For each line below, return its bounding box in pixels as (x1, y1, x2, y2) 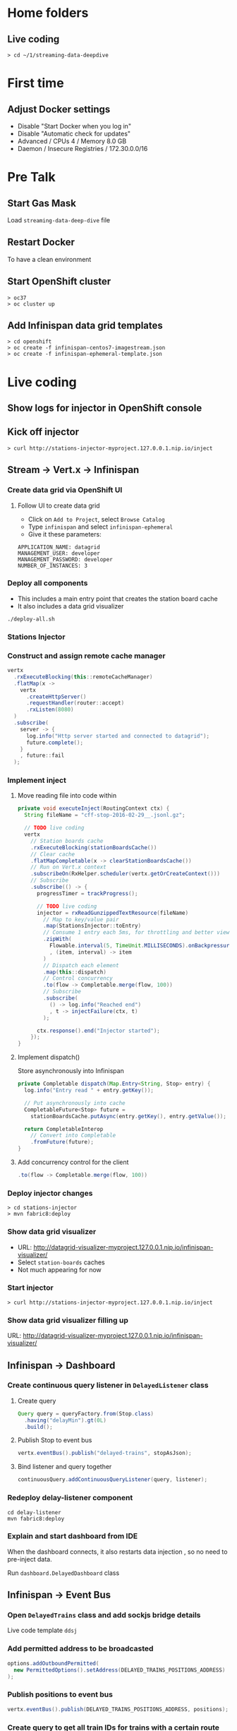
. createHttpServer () (25, 693, 87, 700)
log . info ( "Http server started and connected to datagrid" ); (25, 732, 210, 739)
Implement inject (7, 775, 67, 785)
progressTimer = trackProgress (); (36, 890, 138, 897)
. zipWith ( (43, 935, 72, 943)
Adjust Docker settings (7, 103, 111, 115)
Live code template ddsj (7, 1626, 78, 1635)
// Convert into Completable (30, 1132, 116, 1139)
